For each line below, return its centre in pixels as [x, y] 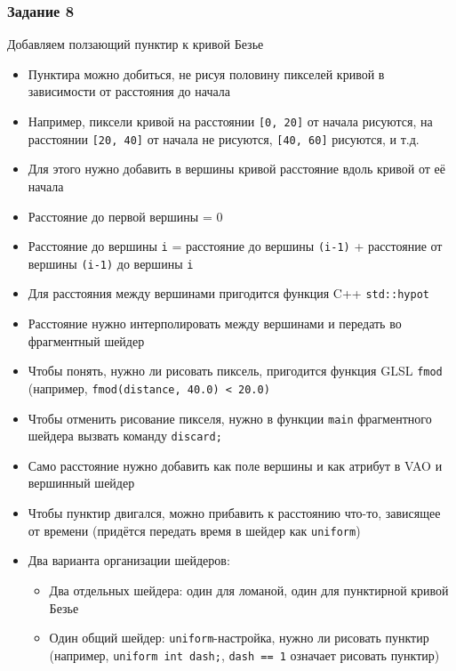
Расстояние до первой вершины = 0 [125, 216]
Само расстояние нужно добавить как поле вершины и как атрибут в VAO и [235, 465]
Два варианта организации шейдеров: [129, 560]
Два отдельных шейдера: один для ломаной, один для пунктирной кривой [249, 590]
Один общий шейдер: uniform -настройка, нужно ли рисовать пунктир [239, 638]
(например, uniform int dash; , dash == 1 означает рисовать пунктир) [244, 655]
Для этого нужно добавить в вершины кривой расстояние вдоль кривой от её [236, 169]
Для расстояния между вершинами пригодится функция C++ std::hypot [228, 293]
